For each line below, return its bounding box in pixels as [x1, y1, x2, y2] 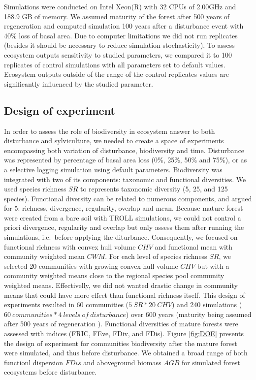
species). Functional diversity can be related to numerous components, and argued [4, 193, 252, 203]
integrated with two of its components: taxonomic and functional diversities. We [4, 174, 246, 184]
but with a [197, 260, 229, 271]
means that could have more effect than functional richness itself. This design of [4, 289, 245, 300]
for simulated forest [181, 357, 240, 367]
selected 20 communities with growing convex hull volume [4, 260, 178, 271]
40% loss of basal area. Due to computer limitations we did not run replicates [4, 30, 238, 40]
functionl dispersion [4, 357, 64, 367]
